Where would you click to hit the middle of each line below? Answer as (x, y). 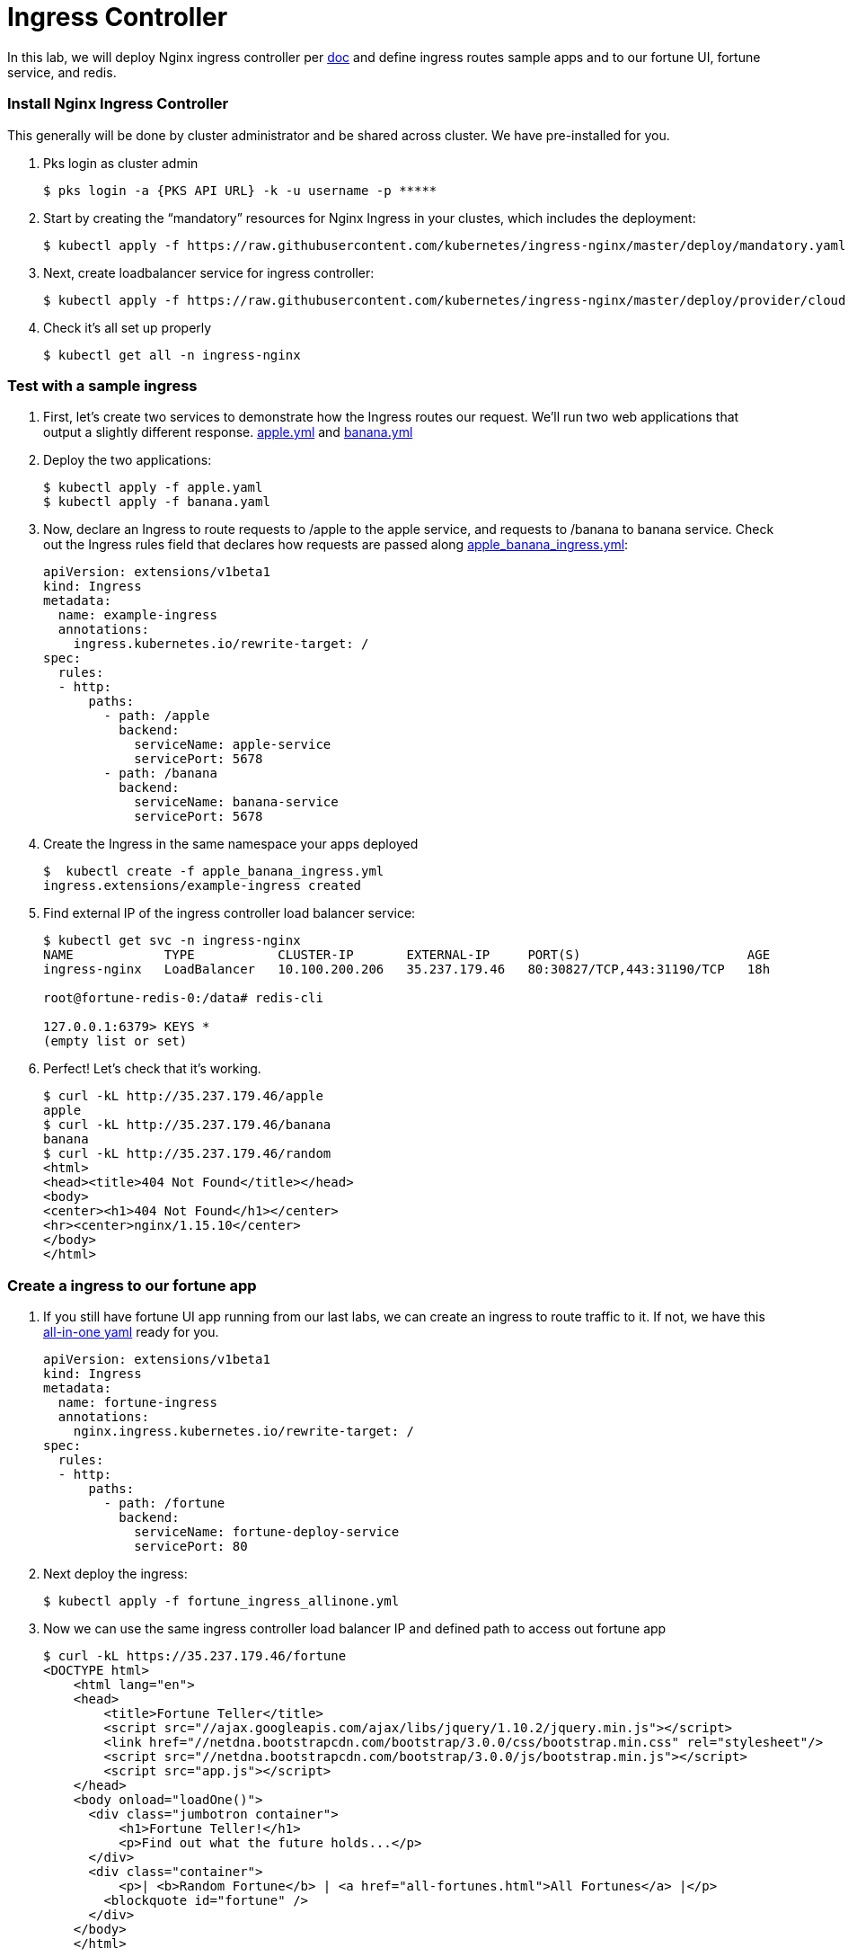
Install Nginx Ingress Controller (118, 104)
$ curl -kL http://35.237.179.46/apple (183, 1096)
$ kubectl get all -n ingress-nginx (172, 355)
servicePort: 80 (191, 1546)
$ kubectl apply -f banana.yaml (157, 502)
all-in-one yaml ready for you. (131, 1332)
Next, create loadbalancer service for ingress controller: (209, 272)
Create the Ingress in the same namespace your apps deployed (231, 844)
